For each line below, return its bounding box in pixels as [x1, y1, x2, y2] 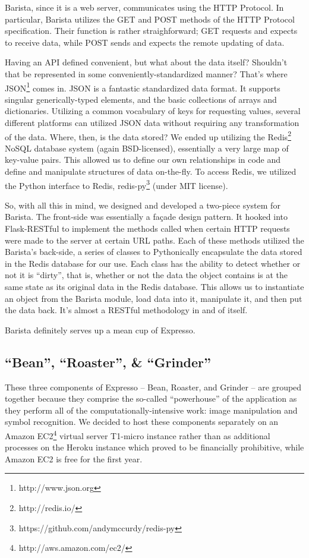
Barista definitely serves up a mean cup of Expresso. [5, 323, 196, 336]
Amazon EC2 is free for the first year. [5, 452, 143, 465]
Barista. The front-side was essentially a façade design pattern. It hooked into [5, 210, 288, 223]
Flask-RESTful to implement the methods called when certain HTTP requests [5, 222, 290, 235]
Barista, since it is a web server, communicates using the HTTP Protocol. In [5, 1, 284, 13]
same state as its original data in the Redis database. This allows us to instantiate [5, 280, 304, 293]
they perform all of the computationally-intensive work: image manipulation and [5, 403, 298, 416]
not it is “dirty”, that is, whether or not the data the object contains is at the [5, 269, 288, 281]
